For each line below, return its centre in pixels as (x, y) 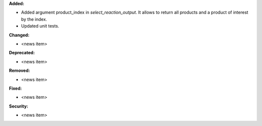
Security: (19, 106)
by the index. (34, 19)
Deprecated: (22, 53)
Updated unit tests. (40, 26)
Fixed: (15, 88)
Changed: (19, 35)
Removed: (19, 71)
